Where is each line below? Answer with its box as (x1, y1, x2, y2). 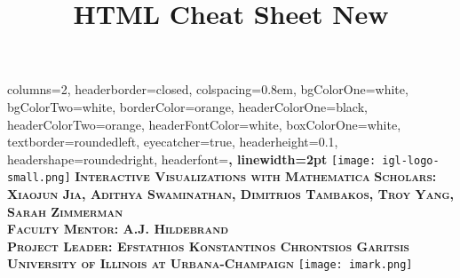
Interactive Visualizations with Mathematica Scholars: (75, 167, 437, 186)
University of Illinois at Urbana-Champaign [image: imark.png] (7, 254, 413, 273)
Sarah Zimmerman (7, 202, 123, 220)
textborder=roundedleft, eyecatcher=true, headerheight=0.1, (7, 132, 338, 151)
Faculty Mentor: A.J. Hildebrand (7, 219, 228, 238)
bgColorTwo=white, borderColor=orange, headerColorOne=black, (7, 97, 368, 115)
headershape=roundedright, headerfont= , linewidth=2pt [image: (7, 149, 377, 168)
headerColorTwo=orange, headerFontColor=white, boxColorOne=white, (7, 115, 401, 133)
